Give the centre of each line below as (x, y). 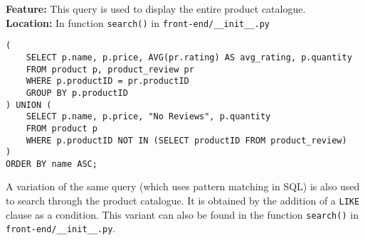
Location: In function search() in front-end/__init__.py (138, 22)
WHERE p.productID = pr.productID (107, 81)
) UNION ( (29, 105)
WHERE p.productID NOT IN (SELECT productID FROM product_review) (186, 140)
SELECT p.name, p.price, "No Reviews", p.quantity (148, 117)
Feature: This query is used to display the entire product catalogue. (156, 9)
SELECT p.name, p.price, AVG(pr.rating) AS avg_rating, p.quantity (189, 57)
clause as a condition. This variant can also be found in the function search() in (182, 214)
